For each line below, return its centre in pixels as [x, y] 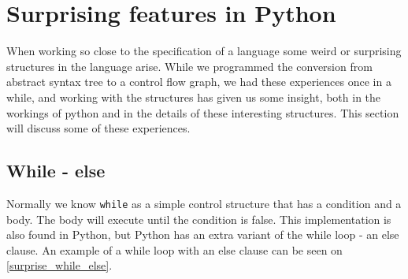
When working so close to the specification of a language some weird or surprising [204, 51]
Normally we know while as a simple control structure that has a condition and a [204, 203]
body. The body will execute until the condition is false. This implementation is [199, 219]
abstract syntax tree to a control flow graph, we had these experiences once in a [199, 82]
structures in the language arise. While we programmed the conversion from [189, 66]
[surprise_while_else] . [59, 265]
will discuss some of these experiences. [98, 128]
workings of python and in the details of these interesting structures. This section [203, 112]
